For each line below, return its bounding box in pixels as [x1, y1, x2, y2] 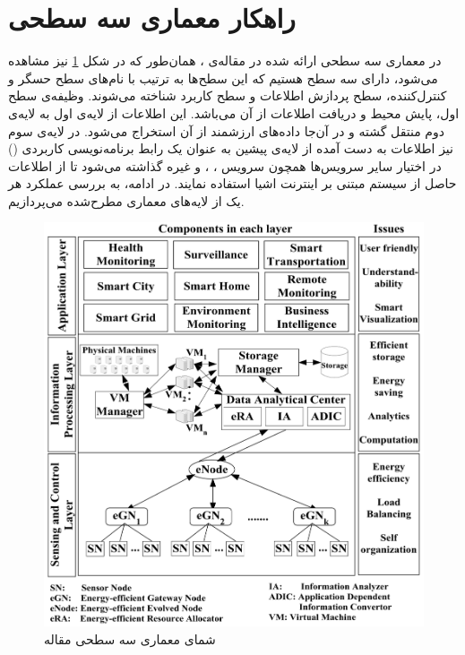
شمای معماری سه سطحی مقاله [44, 629, 216, 648]
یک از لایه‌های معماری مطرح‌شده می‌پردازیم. [8, 191, 245, 210]
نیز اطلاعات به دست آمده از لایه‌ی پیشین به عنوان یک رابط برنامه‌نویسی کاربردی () [8, 139, 453, 158]
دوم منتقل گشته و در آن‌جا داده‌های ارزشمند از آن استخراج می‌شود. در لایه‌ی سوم [8, 121, 444, 140]
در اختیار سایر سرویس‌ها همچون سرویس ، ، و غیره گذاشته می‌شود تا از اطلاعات [8, 156, 442, 175]
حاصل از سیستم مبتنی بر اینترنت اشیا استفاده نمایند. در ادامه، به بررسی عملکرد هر [8, 174, 457, 193]
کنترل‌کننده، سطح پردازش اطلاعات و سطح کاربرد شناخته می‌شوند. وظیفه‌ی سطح [8, 86, 447, 105]
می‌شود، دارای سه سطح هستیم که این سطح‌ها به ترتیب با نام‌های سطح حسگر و [8, 68, 438, 87]
